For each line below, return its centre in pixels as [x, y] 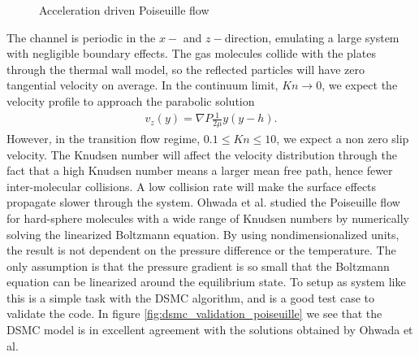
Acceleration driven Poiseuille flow [124, 10]
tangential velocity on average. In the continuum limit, [143, 85]
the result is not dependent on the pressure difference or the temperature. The [201, 250]
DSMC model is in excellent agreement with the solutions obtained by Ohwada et [210, 330]
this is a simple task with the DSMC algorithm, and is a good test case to [191, 297]
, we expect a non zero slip [343, 138]
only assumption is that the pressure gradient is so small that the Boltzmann [198, 266]
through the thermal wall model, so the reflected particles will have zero [186, 69]
